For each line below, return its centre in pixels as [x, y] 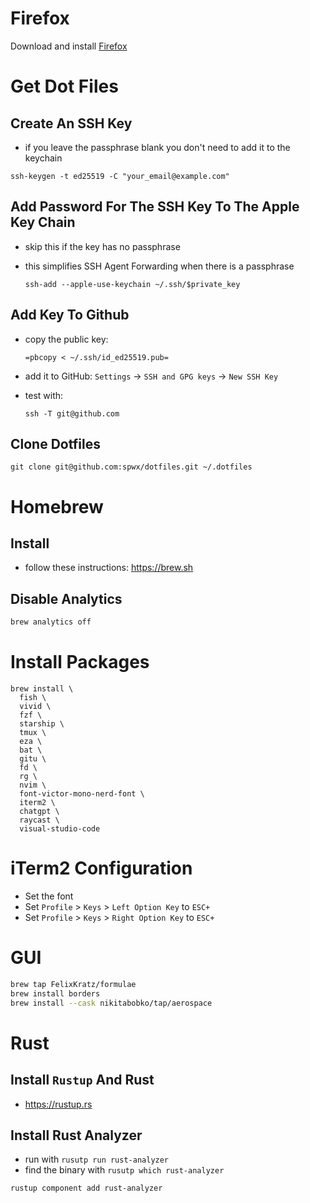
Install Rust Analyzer [76, 1135]
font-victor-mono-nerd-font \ [82, 794]
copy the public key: [66, 339]
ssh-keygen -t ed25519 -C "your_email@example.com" [120, 176]
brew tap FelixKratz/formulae [73, 984]
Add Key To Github [70, 315]
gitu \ [33, 759]
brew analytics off [51, 622]
